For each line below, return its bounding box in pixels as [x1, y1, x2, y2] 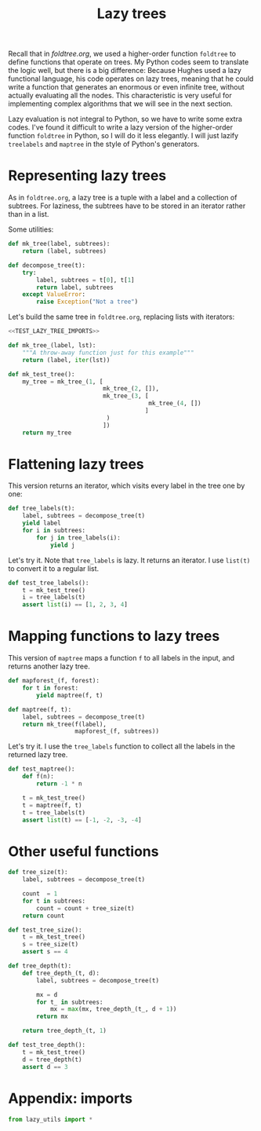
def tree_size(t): [8, 869, 68, 877]
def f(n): [22, 773, 55, 781]
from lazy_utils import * [8, 1115, 92, 1123]
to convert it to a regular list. [8, 563, 100, 573]
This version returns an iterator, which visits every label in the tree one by [8, 481, 245, 491]
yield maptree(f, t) [36, 691, 103, 699]
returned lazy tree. [8, 750, 68, 759]
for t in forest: [22, 684, 79, 692]
